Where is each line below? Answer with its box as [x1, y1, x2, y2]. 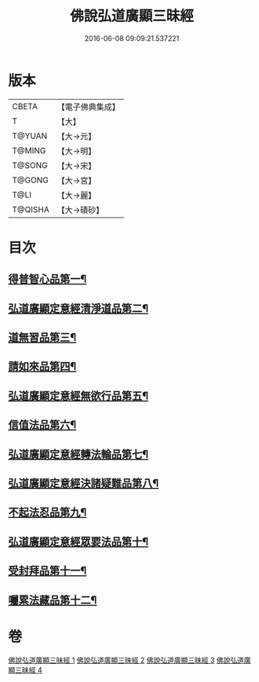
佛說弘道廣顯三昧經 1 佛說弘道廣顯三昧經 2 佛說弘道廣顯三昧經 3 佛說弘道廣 [8, 655, 251, 665]
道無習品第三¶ [8, 331, 77, 344]
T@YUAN [12, 130, 48, 141]
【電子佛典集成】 [57, 101, 120, 112]
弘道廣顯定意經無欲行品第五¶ [8, 389, 149, 402]
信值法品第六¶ [8, 418, 77, 432]
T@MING [12, 145, 46, 156]
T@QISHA [12, 203, 49, 214]
